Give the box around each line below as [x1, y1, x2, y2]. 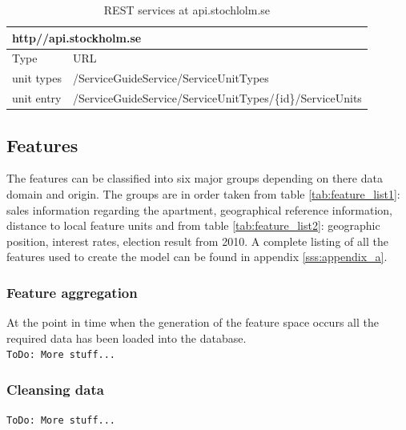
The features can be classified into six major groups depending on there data [6, 170, 383, 187]
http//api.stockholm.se [12, 29, 142, 46]
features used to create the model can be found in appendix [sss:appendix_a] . [6, 248, 388, 265]
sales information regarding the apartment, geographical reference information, [6, 201, 392, 218]
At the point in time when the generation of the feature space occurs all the [6, 314, 379, 331]
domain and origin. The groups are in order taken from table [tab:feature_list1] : [6, 186, 400, 203]
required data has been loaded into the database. [6, 329, 247, 346]
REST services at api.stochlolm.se [103, 2, 271, 18]
